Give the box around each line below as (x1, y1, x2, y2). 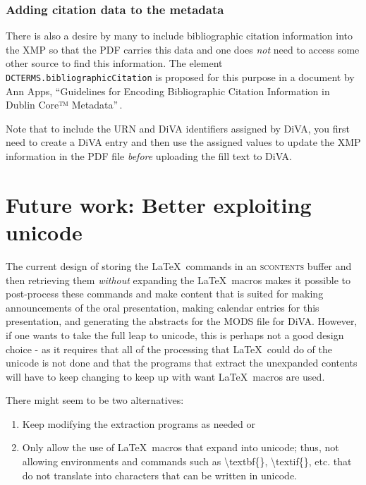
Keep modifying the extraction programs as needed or (22, 416, 255, 431)
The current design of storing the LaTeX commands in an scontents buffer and (6, 258, 352, 273)
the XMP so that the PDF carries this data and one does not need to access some (6, 42, 360, 56)
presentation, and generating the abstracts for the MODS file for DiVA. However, (6, 314, 358, 329)
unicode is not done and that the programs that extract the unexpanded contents (6, 355, 358, 370)
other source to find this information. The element (6, 56, 223, 70)
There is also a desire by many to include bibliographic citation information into (6, 28, 353, 43)
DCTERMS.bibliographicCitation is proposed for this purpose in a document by (6, 70, 355, 84)
